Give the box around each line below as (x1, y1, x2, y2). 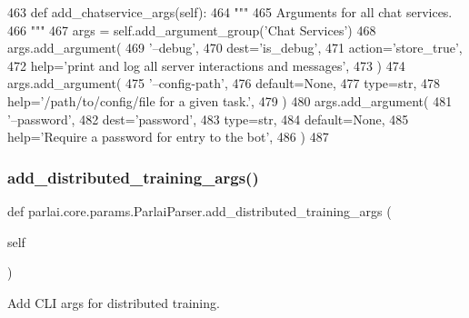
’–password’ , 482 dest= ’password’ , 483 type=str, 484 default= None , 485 (7, 109, 409, 128)
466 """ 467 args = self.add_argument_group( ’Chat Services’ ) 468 (7, 20, 376, 39)
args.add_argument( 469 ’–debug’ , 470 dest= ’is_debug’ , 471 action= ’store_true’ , (7, 38, 463, 57)
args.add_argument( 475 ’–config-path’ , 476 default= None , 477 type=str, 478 (7, 74, 440, 93)
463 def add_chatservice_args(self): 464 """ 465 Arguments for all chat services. (7, 3, 453, 21)
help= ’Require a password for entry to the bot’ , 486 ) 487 (7, 127, 329, 146)
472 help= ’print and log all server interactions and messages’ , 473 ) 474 (7, 55, 405, 75)
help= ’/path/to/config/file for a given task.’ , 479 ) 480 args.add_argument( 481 (7, 91, 453, 110)
